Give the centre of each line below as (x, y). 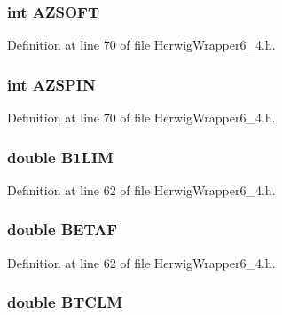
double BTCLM (65, 302)
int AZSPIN (51, 84)
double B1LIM (60, 157)
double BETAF (63, 229)
